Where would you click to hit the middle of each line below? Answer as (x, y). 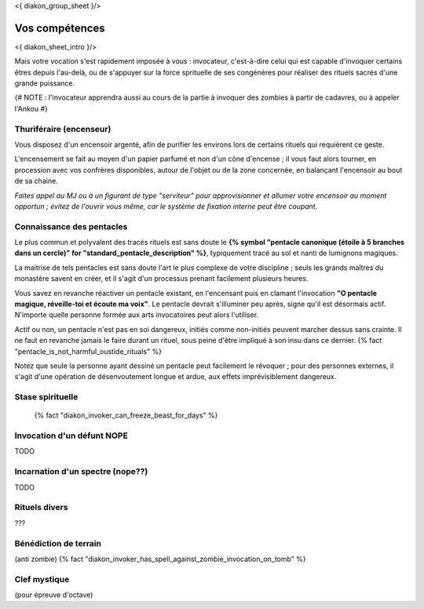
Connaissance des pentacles (71, 226)
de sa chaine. (36, 181)
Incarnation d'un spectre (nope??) (81, 472)
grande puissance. (45, 83)
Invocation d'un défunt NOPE (71, 436)
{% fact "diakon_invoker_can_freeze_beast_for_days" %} (126, 415)
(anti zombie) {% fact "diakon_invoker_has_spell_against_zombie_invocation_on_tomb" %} (160, 559)
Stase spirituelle (46, 397)
